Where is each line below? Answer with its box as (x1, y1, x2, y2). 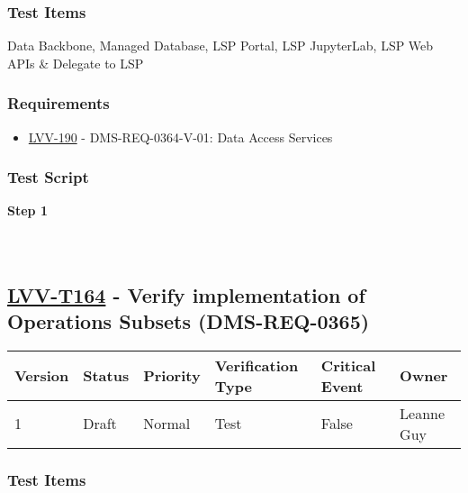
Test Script (7, 166, 89, 188)
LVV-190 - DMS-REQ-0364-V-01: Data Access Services (28, 127, 333, 146)
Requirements (7, 92, 110, 114)
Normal (143, 413, 191, 434)
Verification (214, 354, 299, 376)
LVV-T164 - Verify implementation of (7, 280, 365, 308)
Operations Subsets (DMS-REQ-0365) (7, 307, 370, 334)
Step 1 (7, 201, 48, 220)
